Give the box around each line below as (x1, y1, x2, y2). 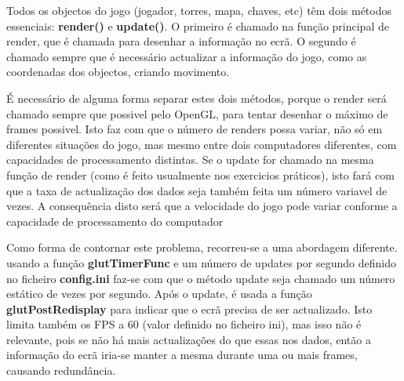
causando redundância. (6, 362, 116, 379)
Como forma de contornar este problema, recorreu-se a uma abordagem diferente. (6, 239, 398, 256)
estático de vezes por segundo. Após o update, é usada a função (6, 285, 312, 302)
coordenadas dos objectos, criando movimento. (6, 63, 230, 80)
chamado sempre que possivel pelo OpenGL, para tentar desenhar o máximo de (6, 105, 388, 122)
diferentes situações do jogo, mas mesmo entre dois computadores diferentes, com (6, 136, 397, 152)
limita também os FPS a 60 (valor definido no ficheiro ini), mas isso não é (6, 316, 362, 332)
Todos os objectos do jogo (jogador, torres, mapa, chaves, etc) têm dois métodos (6, 2, 391, 18)
